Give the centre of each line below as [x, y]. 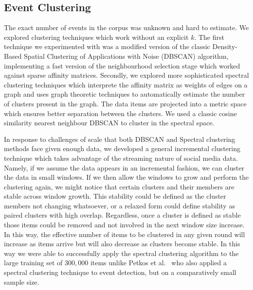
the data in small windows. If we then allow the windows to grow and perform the [126, 177]
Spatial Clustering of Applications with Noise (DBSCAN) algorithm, [126, 56]
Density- [225, 46]
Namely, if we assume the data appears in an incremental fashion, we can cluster [124, 167]
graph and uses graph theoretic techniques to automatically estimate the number [125, 94]
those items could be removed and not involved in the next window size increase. [124, 225]
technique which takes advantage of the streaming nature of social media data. [121, 158]
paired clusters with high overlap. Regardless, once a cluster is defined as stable [122, 215]
